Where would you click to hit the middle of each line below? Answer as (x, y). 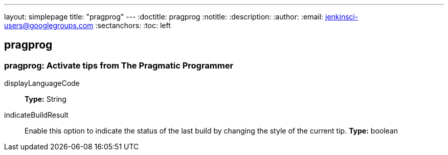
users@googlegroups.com (49, 25)
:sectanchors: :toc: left (133, 25)
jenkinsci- (342, 17)
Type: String (46, 99)
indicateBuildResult (36, 115)
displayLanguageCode (42, 83)
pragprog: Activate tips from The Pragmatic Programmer (119, 65)
